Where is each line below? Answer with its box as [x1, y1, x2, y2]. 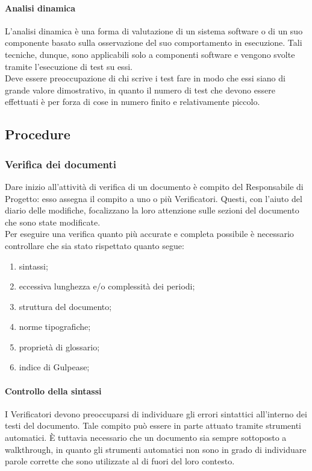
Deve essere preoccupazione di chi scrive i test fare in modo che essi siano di [5, 72, 285, 84]
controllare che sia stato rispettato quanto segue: [5, 239, 184, 251]
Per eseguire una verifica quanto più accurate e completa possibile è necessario [5, 227, 294, 240]
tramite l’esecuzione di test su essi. [5, 60, 133, 72]
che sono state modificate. [5, 215, 101, 228]
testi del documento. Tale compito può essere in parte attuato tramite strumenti [5, 419, 301, 432]
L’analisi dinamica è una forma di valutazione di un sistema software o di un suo [5, 24, 303, 37]
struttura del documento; [19, 300, 112, 312]
